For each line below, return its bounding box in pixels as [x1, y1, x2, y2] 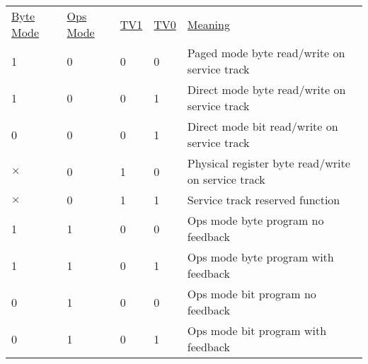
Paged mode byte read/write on [187, 45, 345, 61]
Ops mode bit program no [187, 286, 316, 302]
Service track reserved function [187, 192, 340, 208]
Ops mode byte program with [187, 249, 334, 265]
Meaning [187, 16, 230, 33]
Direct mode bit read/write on [187, 118, 338, 134]
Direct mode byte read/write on [187, 81, 346, 98]
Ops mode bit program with [187, 322, 327, 339]
